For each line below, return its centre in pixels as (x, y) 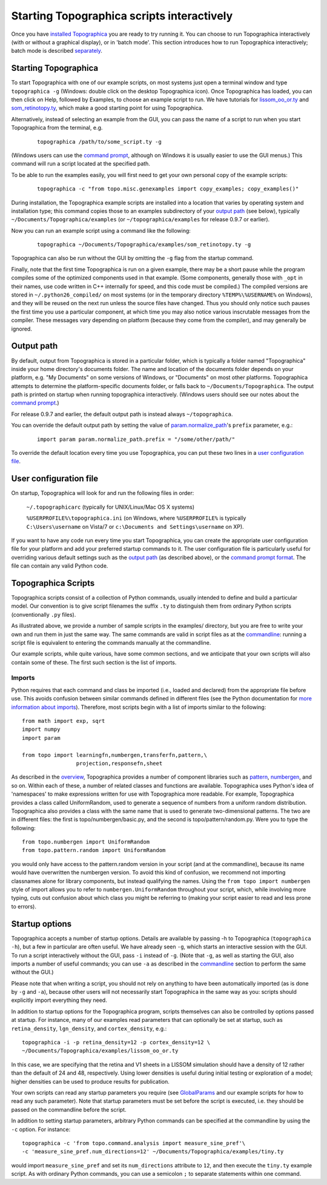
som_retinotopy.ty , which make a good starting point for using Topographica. (107, 108)
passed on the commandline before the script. (69, 1109)
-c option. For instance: (41, 1129)
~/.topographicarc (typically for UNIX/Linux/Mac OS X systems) (111, 507)
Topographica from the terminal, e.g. (57, 128)
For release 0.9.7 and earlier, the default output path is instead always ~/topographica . (122, 414)
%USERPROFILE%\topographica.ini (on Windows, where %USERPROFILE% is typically (136, 518)
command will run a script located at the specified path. (81, 164)
